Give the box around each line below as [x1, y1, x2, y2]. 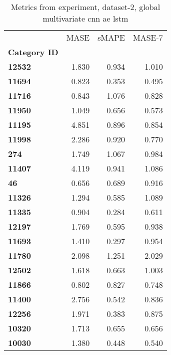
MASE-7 [133, 32, 163, 43]
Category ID [8, 46, 58, 58]
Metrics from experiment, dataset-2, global [10, 1, 160, 13]
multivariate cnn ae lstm [42, 13, 128, 24]
